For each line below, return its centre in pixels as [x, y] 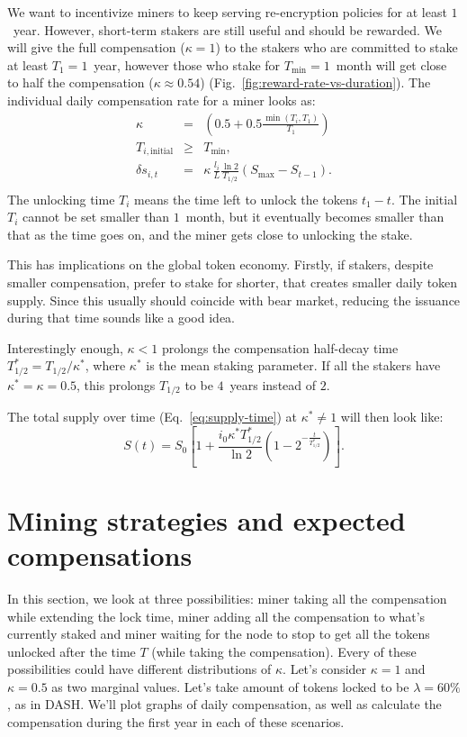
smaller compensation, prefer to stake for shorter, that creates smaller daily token [233, 282]
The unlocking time [61, 199]
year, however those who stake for [187, 64]
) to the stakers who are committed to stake [337, 47]
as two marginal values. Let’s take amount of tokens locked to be [230, 686]
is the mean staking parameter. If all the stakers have [293, 365]
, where [105, 365]
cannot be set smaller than [96, 217]
